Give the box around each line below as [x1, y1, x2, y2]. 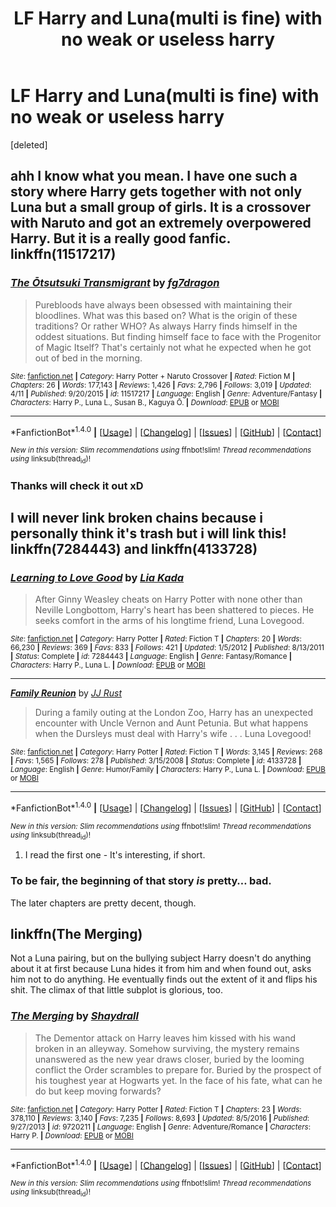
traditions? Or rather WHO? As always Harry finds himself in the [34, 320, 298, 332]
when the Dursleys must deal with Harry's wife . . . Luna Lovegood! [34, 728, 312, 740]
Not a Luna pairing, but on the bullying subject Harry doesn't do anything [10, 952, 312, 964]
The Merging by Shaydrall [10, 1009, 139, 1023]
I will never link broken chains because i [10, 509, 263, 526]
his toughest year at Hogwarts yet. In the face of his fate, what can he [34, 1074, 323, 1086]
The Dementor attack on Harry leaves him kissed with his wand [34, 1032, 297, 1044]
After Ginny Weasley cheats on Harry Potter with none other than [34, 593, 303, 606]
